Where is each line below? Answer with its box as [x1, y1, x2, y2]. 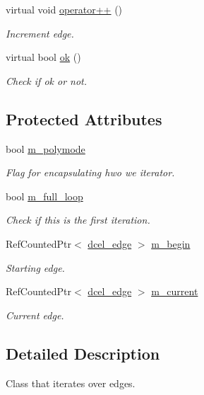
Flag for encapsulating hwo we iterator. [6, 165, 175, 180]
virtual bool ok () [6, 50, 81, 64]
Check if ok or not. [6, 73, 88, 88]
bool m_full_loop [6, 188, 83, 203]
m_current [151, 284, 198, 299]
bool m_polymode [6, 141, 85, 156]
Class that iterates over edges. [6, 375, 136, 390]
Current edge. [6, 307, 64, 322]
